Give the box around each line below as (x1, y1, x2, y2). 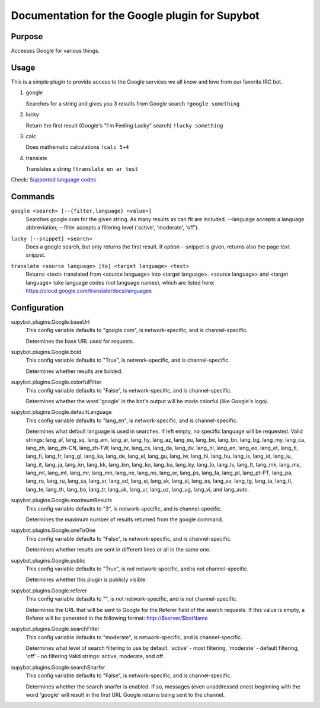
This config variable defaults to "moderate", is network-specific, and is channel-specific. (25, 633, 242, 640)
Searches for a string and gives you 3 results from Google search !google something (25, 100, 240, 107)
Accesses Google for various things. (11, 47, 100, 55)
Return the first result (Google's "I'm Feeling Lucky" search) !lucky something (25, 122, 223, 129)
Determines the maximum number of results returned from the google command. (25, 516, 223, 523)
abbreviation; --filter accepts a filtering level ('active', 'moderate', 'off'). (25, 224, 199, 231)
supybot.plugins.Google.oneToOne (11, 527, 96, 534)
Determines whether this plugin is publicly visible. (25, 576, 148, 583)
